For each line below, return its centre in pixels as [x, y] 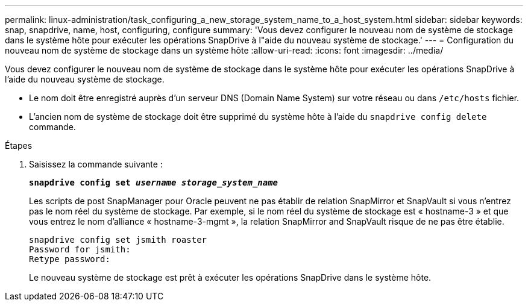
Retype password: [70, 259]
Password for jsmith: [80, 249]
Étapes [19, 145]
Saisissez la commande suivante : [96, 164]
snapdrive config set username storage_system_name [154, 183]
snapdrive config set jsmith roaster [118, 240]
